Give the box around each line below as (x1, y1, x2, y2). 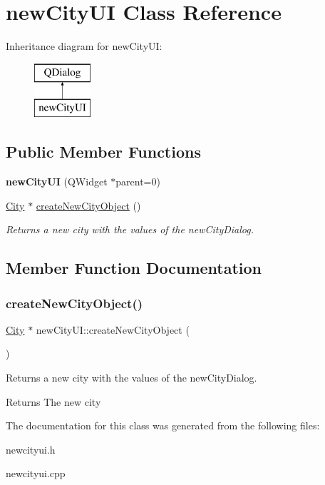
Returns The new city (6, 394, 101, 409)
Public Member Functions (6, 141, 201, 163)
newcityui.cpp (6, 466, 66, 481)
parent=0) (115, 174, 160, 189)
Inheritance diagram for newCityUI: (6, 39, 162, 53)
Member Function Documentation (6, 257, 262, 279)
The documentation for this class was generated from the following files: (6, 418, 320, 433)
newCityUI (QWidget (6, 174, 108, 189)
